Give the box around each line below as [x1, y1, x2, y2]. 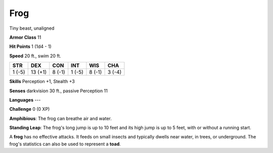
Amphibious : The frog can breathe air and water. [9, 115, 112, 121]
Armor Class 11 [9, 34, 41, 40]
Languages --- [9, 97, 41, 103]
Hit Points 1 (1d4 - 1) [9, 43, 52, 50]
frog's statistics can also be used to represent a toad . [9, 141, 121, 147]
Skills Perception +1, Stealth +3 [9, 79, 75, 85]
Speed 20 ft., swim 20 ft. [9, 53, 62, 59]
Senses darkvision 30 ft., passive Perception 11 [9, 88, 108, 94]
